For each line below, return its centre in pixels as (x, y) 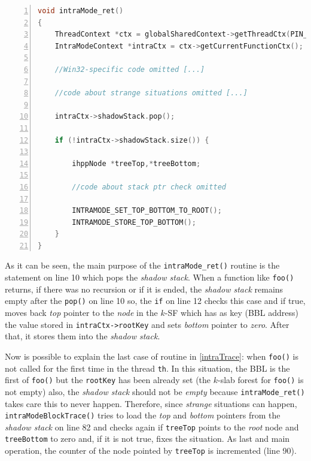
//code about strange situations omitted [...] (151, 93)
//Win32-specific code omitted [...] (130, 69)
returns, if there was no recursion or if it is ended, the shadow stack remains (144, 289)
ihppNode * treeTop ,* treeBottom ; (136, 163)
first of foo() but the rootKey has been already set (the (108, 380)
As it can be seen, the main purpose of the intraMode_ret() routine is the (142, 265)
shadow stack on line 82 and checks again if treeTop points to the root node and (152, 427)
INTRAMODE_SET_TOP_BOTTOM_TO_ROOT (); (147, 211)
